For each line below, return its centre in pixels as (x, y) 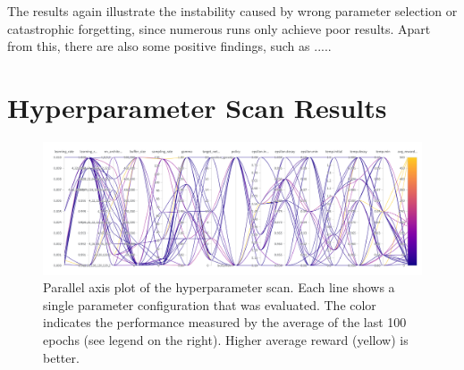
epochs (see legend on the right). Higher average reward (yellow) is (226, 339)
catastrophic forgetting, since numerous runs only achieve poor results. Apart (219, 28)
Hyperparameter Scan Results (197, 107)
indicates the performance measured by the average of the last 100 (225, 322)
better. (61, 357)
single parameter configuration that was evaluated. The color (210, 304)
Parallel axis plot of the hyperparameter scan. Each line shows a (219, 287)
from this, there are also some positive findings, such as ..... (169, 46)
